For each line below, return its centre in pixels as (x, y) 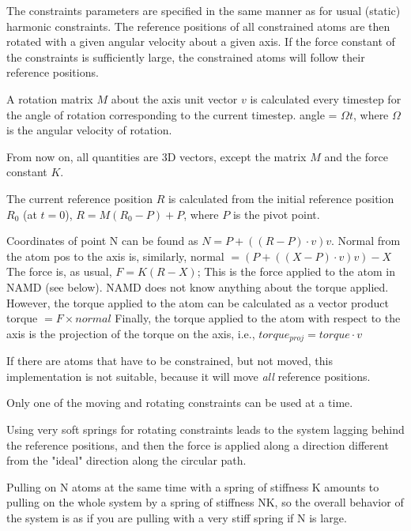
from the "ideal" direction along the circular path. (126, 460)
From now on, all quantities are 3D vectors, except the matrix (156, 156)
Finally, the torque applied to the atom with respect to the (258, 318)
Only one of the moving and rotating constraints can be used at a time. (180, 403)
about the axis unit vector (174, 98)
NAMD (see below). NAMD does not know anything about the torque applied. (198, 286)
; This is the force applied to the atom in (296, 271)
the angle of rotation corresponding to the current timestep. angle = (172, 114)
